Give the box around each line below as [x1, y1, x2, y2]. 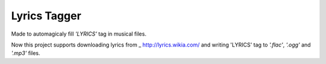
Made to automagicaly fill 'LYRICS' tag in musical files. [11, 30, 147, 37]
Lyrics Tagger [11, 9, 81, 22]
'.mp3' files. [11, 50, 40, 57]
